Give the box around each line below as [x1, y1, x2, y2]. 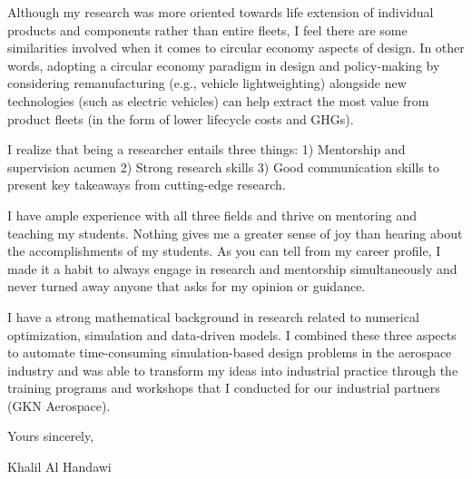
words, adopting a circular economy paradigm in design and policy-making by [7, 55, 440, 74]
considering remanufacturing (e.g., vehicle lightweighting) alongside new [7, 73, 407, 93]
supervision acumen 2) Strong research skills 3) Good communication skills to [7, 157, 440, 176]
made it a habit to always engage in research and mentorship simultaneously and [7, 259, 457, 278]
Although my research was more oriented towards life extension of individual [7, 3, 434, 21]
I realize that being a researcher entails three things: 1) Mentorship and [7, 140, 406, 159]
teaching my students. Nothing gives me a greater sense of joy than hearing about [7, 223, 463, 242]
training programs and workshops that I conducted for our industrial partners [7, 378, 440, 397]
